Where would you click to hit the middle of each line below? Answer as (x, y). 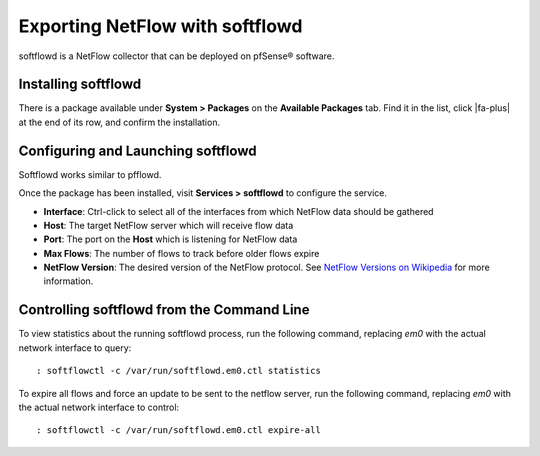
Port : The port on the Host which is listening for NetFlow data (170, 239)
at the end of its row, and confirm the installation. (119, 122)
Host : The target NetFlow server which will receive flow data (168, 225)
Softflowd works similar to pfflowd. (90, 174)
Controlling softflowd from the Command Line (164, 310)
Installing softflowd (80, 84)
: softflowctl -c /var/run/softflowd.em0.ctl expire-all (179, 430)
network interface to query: (75, 347)
